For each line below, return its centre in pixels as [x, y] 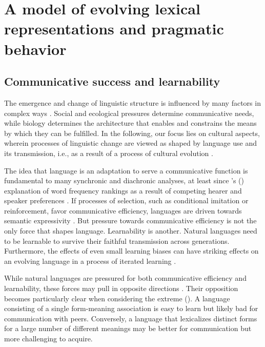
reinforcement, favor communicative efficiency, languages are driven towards [123, 210]
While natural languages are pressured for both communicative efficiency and [125, 278]
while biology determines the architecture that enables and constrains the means [130, 123]
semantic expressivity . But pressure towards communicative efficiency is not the [130, 220]
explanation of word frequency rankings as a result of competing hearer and [123, 190]
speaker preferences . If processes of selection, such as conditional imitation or [126, 200]
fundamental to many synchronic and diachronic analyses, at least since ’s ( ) [124, 180]
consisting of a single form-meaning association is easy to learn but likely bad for [131, 308]
